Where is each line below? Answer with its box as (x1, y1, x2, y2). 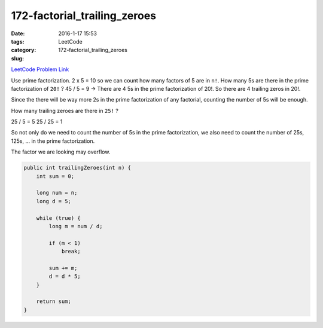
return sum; (36, 298, 72, 305)
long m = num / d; (48, 223, 103, 229)
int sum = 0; (36, 173, 75, 179)
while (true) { (36, 214, 81, 221)
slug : (11, 54, 24, 62)
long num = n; (36, 189, 78, 197)
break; (61, 248, 81, 255)
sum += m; (48, 265, 78, 271)
